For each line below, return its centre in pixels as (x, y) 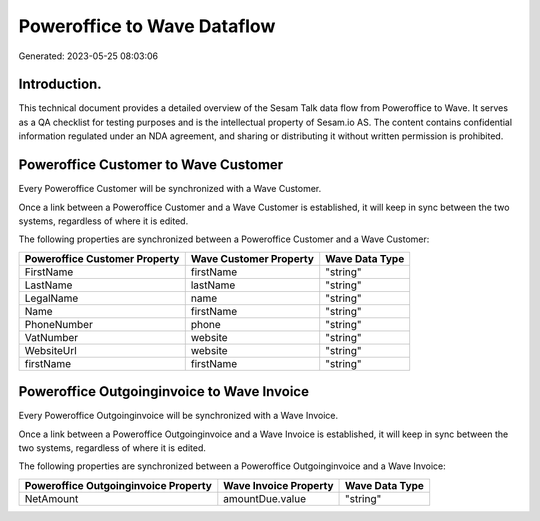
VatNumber (51, 337)
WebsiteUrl (50, 350)
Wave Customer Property (252, 258)
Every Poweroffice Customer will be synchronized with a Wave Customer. (170, 189)
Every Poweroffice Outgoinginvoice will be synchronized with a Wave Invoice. (178, 416)
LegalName (51, 298)
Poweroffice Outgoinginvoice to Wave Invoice (164, 391)
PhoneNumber (59, 324)
